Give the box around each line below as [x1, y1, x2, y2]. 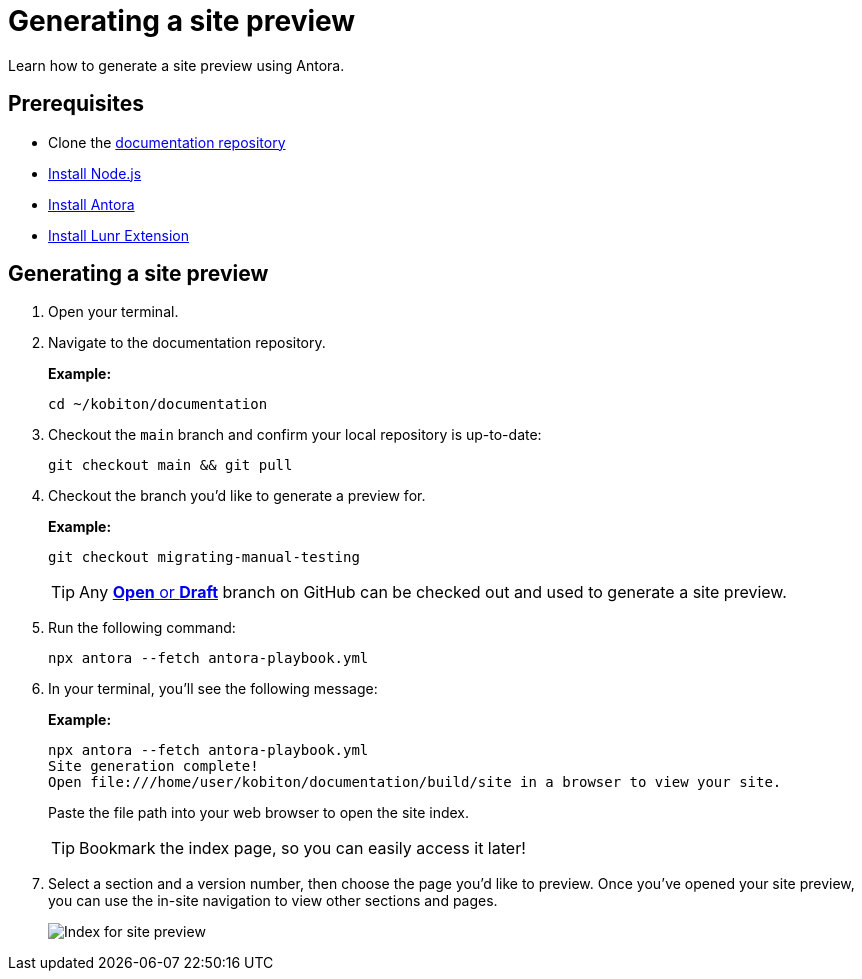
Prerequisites [8, 91, 144, 117]
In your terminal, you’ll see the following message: [48, 680, 378, 698]
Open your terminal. [48, 303, 179, 321]
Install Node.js [48, 164, 142, 182]
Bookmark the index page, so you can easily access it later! [79, 838, 526, 859]
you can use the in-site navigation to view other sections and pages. [48, 892, 498, 910]
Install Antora [48, 195, 135, 213]
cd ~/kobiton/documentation [48, 396, 268, 413]
